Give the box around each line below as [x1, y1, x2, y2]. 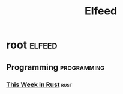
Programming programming [6, 62, 105, 72]
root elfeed [6, 38, 58, 52]
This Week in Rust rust [6, 80, 73, 89]
